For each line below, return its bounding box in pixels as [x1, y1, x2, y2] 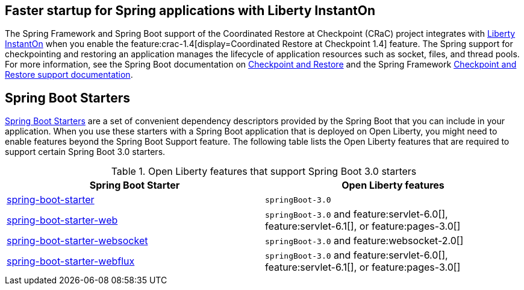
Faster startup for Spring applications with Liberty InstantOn [5, 3, 376, 18]
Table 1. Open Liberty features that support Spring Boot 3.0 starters [111, 165, 417, 178]
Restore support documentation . [5, 69, 133, 80]
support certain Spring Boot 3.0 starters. [5, 147, 166, 157]
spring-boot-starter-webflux [7, 255, 135, 268]
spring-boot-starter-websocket [7, 235, 148, 247]
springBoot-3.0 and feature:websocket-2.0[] [265, 235, 464, 247]
